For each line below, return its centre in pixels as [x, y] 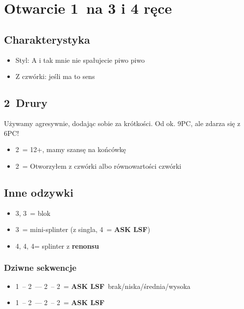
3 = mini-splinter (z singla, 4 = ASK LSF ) [83, 229]
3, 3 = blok [33, 213]
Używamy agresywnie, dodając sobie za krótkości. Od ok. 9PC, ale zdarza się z [122, 123]
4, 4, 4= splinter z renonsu [57, 245]
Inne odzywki [39, 192]
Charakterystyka [47, 39]
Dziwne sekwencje [40, 268]
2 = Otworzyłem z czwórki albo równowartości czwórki [98, 166]
